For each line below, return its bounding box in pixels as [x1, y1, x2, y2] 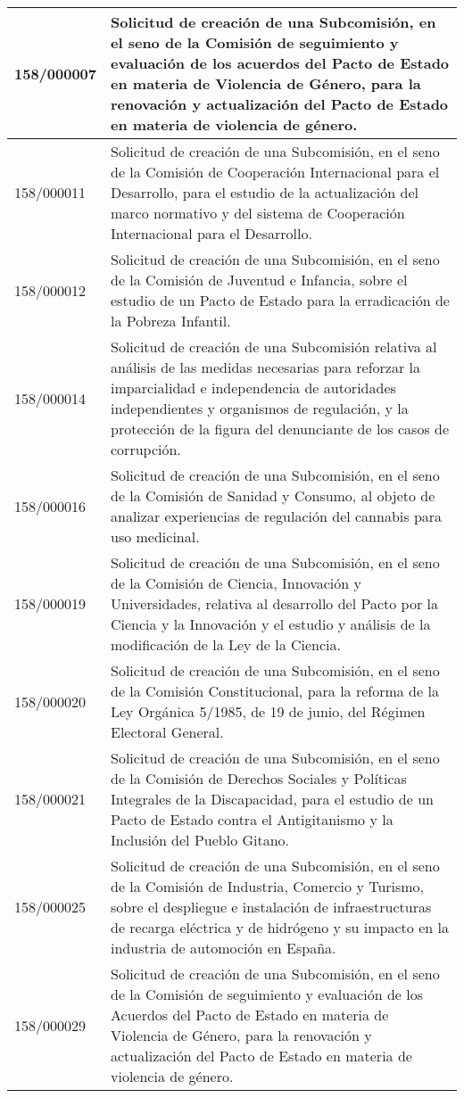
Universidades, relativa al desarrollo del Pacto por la [111, 593, 438, 614]
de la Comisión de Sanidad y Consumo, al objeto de [111, 485, 435, 506]
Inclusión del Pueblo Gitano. [111, 830, 290, 850]
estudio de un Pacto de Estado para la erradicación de [111, 290, 450, 310]
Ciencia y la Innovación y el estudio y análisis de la [111, 614, 431, 634]
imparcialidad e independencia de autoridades [111, 377, 396, 398]
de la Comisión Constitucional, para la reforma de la [111, 681, 439, 701]
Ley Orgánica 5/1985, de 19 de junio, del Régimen [111, 701, 426, 722]
